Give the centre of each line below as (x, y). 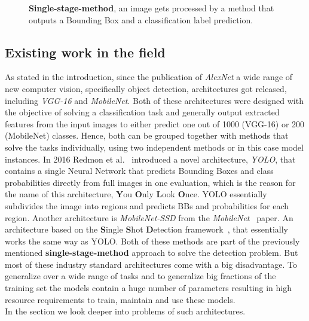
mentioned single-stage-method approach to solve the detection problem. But (152, 253)
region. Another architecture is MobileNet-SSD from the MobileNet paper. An (149, 217)
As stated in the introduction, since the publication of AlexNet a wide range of (149, 77)
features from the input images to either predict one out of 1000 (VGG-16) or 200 (155, 123)
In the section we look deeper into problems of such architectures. (125, 311)
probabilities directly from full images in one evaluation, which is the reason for (150, 182)
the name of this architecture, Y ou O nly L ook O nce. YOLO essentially (136, 194)
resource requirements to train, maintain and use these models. (120, 299)
